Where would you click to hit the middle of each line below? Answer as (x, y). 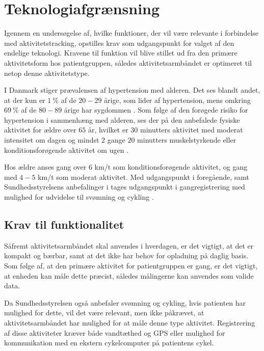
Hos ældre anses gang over (45, 167)
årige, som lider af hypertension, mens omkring (177, 100)
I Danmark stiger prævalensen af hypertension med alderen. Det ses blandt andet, (132, 90)
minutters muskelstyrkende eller (187, 140)
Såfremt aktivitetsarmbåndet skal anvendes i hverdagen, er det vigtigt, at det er (129, 245)
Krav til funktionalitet (64, 224)
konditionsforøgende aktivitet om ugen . (66, 150)
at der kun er (25, 100)
